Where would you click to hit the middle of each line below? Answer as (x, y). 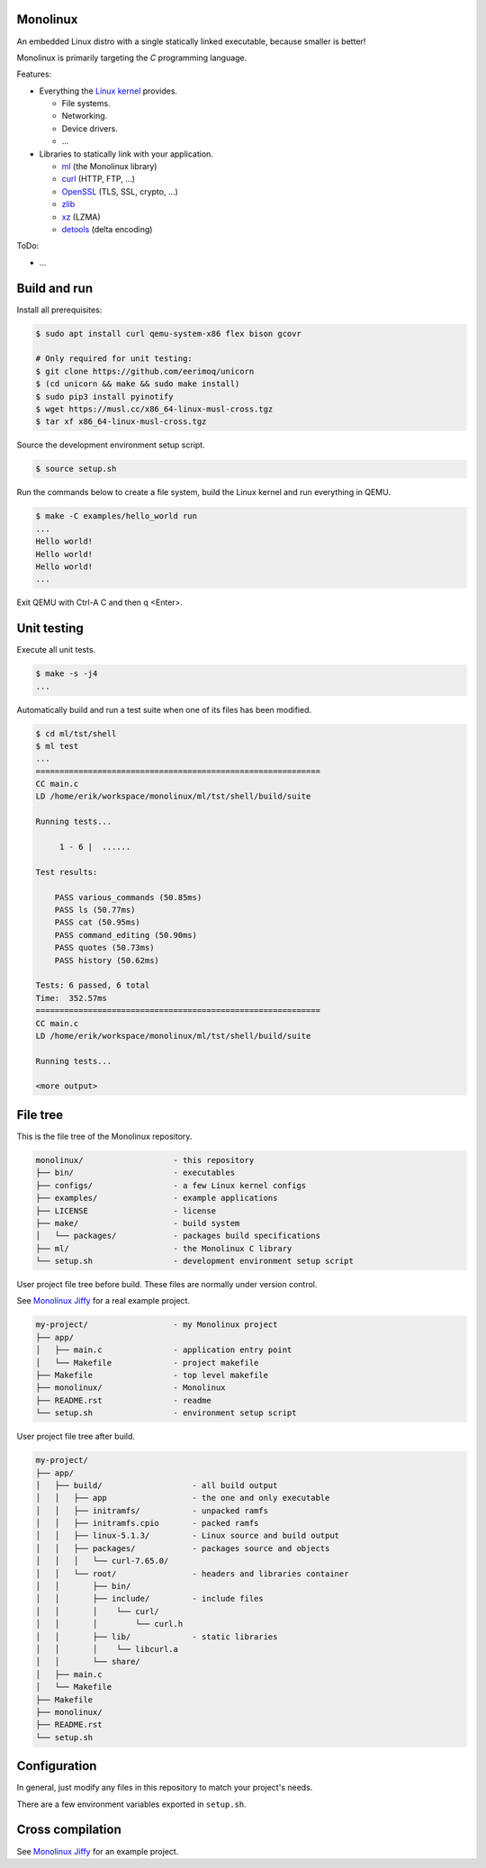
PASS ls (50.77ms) (95, 910)
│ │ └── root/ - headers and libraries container (192, 1574)
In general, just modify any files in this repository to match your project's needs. (165, 1788)
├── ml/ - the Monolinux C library (164, 1248)
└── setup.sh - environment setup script (166, 1413)
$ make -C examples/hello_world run (117, 516)
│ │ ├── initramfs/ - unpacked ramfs (152, 1511)
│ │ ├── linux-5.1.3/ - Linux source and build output (188, 1536)
